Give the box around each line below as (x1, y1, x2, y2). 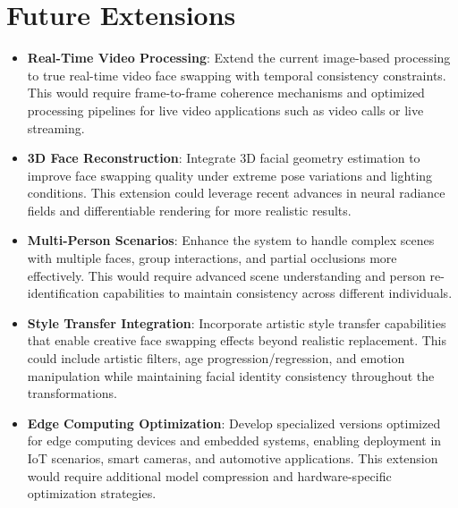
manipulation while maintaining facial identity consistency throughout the (27, 366, 435, 385)
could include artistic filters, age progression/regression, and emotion (27, 349, 405, 368)
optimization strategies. (27, 484, 157, 503)
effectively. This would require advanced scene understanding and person (27, 266, 426, 284)
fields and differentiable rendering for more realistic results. (27, 200, 352, 219)
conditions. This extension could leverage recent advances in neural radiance (27, 183, 445, 202)
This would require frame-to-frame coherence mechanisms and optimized (27, 83, 425, 102)
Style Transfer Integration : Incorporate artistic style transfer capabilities (27, 313, 446, 332)
